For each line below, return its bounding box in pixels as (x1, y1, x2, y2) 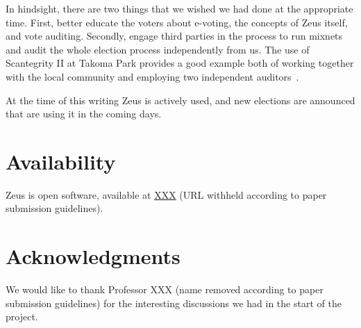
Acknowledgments (6, 242, 180, 270)
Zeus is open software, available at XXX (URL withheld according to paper (6, 187, 327, 202)
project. (6, 309, 38, 324)
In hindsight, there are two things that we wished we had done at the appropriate (6, 1, 353, 15)
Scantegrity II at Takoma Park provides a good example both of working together (6, 56, 354, 70)
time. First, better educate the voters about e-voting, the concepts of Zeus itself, (6, 15, 348, 29)
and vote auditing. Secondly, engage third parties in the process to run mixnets (6, 28, 343, 43)
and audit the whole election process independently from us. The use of (6, 42, 310, 56)
